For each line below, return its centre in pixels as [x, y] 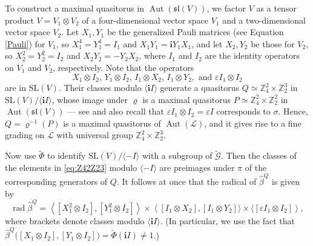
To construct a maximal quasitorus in [75, 8]
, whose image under [90, 99]
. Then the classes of [259, 155]
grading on [25, 135]
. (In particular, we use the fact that [227, 221]
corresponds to [243, 111]
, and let [207, 43]
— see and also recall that [116, 111]
